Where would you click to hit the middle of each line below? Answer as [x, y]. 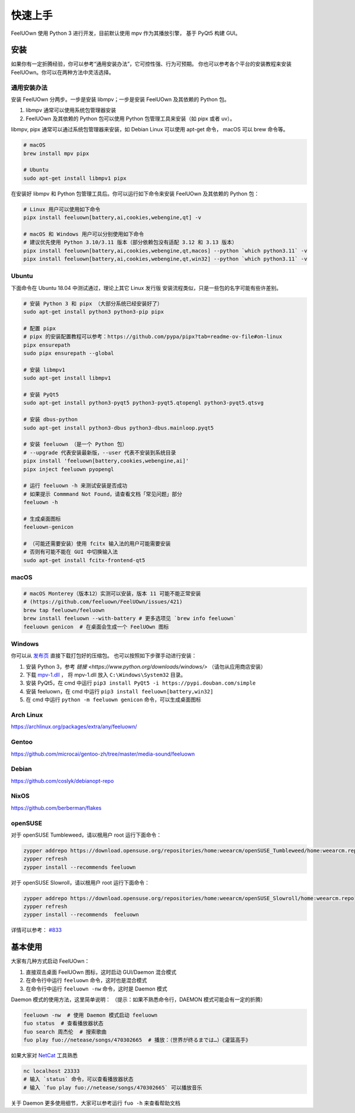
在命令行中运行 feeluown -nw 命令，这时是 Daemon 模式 [96, 989]
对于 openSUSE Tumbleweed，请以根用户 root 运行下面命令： [86, 835]
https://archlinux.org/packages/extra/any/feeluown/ [74, 727]
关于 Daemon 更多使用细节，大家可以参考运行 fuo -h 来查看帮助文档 [96, 1103]
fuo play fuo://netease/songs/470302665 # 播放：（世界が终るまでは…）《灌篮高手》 [137, 1040]
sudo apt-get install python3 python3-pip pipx [93, 312]
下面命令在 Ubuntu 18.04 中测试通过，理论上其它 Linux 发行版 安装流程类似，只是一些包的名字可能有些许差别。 [146, 288]
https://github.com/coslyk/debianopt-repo [62, 780]
